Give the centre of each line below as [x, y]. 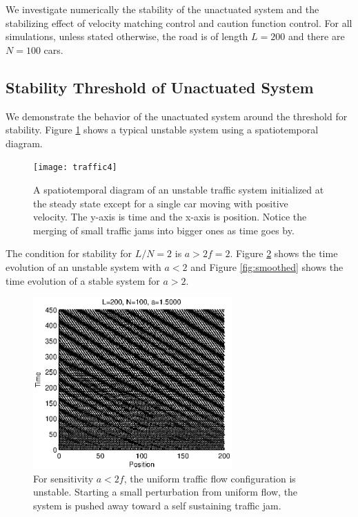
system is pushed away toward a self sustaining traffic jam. [157, 505]
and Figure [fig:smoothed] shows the [267, 266]
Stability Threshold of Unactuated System [160, 87]
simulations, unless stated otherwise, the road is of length [127, 36]
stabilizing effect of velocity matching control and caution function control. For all [179, 22]
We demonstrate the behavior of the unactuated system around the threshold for [177, 116]
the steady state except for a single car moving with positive [161, 203]
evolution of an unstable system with [83, 266]
